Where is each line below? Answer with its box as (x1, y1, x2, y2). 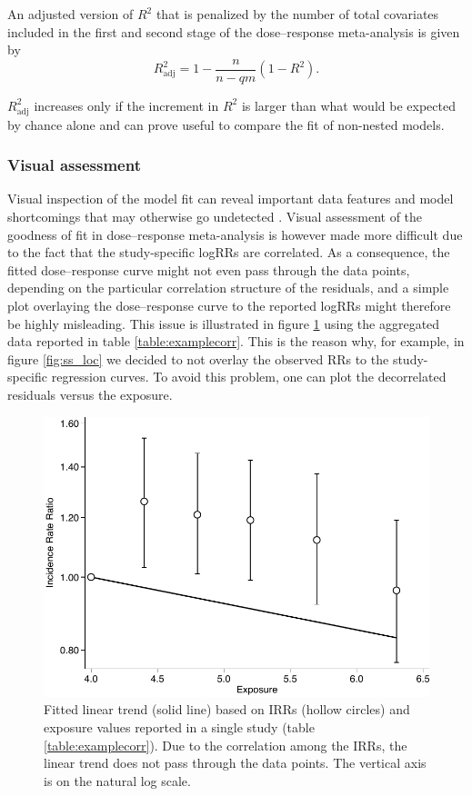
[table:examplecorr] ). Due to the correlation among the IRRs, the (44, 735, 407, 754)
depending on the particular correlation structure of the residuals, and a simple (7, 278, 449, 297)
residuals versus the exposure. (7, 384, 173, 403)
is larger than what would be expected (241, 95, 456, 114)
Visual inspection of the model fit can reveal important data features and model (7, 189, 454, 208)
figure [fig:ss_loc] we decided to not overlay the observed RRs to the (7, 349, 389, 368)
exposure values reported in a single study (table (44, 718, 315, 737)
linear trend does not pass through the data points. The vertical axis (44, 753, 427, 772)
